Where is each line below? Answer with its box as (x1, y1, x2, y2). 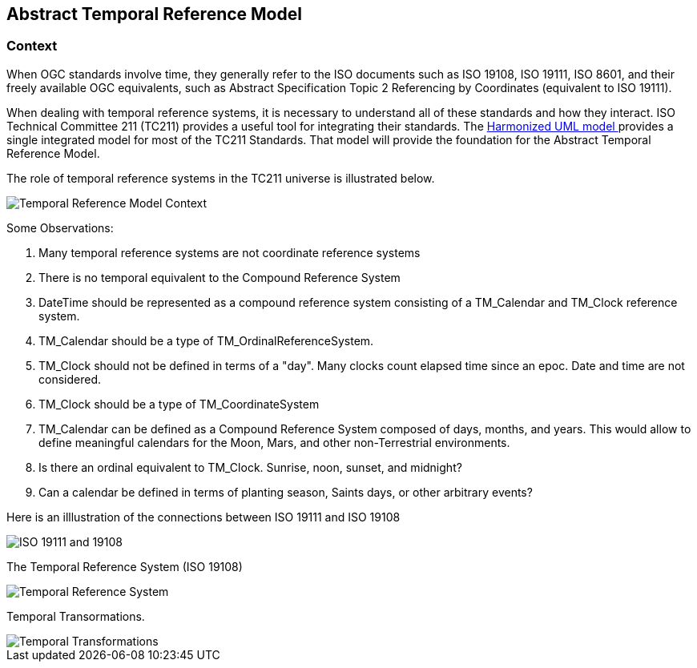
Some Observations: (6, 220, 114, 235)
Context (6, 38, 58, 54)
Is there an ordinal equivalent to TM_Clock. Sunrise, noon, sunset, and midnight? (38, 460, 462, 474)
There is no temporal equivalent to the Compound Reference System (38, 270, 401, 284)
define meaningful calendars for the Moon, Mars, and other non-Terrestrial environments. (38, 435, 510, 449)
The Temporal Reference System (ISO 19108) (6, 559, 243, 573)
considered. (38, 372, 101, 386)
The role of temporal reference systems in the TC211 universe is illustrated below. (6, 171, 435, 185)
